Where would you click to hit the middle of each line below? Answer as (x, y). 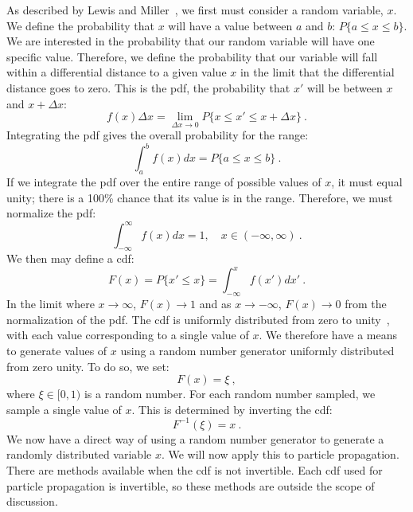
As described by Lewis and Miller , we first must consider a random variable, (195, 10)
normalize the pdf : (51, 213)
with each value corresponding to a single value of (128, 335)
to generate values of (57, 351)
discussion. (32, 501)
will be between (345, 87)
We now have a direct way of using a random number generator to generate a (195, 438)
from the (366, 304)
